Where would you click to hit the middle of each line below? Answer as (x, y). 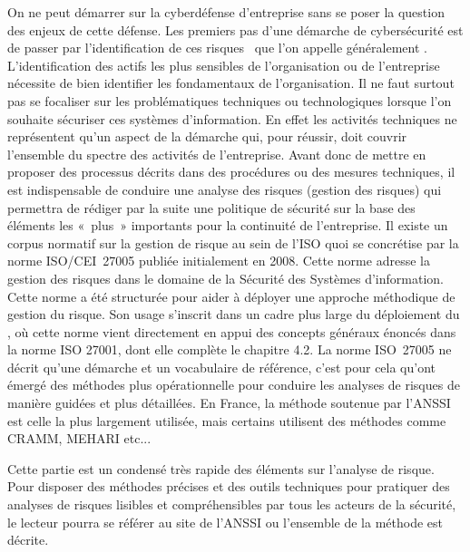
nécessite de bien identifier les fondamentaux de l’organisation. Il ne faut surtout (231, 83)
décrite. (28, 540)
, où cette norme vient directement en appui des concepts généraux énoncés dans (232, 331)
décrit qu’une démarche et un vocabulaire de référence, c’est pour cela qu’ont (222, 367)
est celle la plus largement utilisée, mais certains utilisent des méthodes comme (227, 420)
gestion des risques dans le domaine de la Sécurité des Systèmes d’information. (225, 278)
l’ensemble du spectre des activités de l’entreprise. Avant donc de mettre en (217, 154)
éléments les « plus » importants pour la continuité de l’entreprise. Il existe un (228, 225)
